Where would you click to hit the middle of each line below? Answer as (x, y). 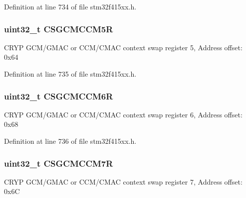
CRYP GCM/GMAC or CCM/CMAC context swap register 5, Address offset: (123, 47)
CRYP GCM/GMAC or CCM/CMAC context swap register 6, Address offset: (123, 114)
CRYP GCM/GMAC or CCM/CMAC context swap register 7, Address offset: (123, 181)
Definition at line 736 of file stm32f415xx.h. (70, 141)
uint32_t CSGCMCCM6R (59, 96)
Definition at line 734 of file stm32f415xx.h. (70, 6)
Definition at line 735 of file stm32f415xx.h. (70, 74)
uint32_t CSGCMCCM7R (59, 163)
